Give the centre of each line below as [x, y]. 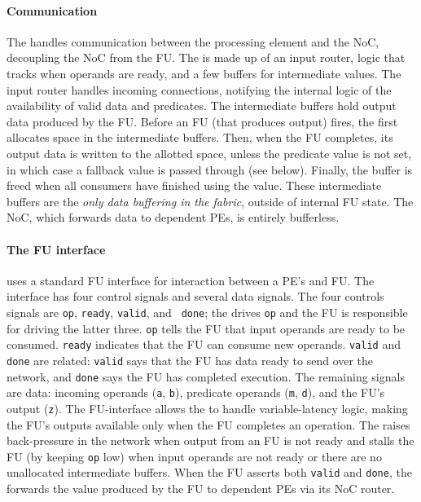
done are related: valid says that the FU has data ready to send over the [190, 360]
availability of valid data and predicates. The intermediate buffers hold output [202, 106]
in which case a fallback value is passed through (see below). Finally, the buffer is [210, 169]
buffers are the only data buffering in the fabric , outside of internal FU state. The [210, 201]
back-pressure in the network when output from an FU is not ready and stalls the [210, 440]
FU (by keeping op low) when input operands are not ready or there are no [194, 456]
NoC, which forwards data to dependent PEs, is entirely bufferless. [173, 217]
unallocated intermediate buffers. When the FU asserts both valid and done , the [209, 472]
